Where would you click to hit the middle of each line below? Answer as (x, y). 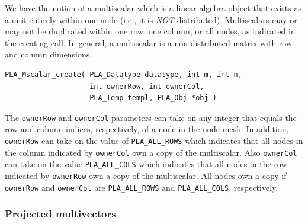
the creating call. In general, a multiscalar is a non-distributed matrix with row (149, 42)
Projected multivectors (60, 214)
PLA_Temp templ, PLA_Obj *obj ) (153, 98)
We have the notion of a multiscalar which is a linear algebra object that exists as (153, 8)
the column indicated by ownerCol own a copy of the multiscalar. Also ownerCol (151, 152)
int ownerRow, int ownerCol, (147, 86)
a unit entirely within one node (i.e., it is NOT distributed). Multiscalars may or (151, 19)
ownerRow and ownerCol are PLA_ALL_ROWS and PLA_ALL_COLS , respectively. (142, 187)
